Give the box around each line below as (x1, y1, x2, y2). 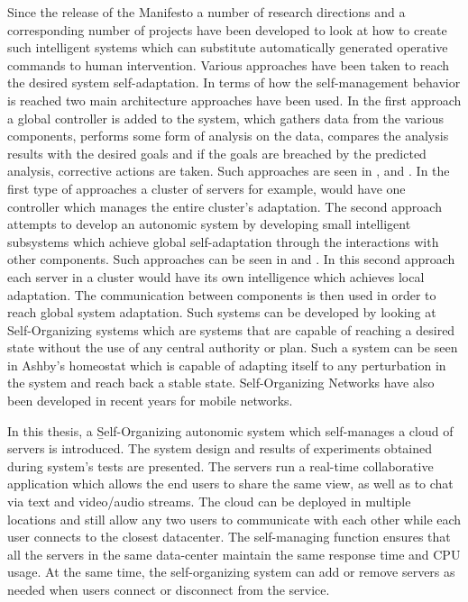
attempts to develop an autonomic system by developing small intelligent (7, 214, 411, 233)
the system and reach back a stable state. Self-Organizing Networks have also (7, 373, 435, 392)
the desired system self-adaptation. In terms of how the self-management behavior (7, 73, 461, 92)
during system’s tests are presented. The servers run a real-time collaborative (7, 456, 434, 475)
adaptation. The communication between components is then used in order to (7, 285, 436, 304)
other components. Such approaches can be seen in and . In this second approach (7, 250, 455, 269)
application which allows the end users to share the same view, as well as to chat (7, 474, 454, 493)
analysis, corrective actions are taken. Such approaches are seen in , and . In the (7, 161, 450, 180)
